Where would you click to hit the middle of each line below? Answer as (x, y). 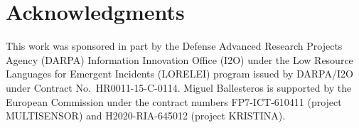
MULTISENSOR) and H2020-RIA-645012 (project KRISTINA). (146, 116)
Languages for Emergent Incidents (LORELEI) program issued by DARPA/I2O (179, 74)
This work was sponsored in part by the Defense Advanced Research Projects (174, 46)
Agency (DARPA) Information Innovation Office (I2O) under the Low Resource (179, 59)
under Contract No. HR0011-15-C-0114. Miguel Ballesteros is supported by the (179, 87)
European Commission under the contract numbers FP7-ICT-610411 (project (174, 101)
